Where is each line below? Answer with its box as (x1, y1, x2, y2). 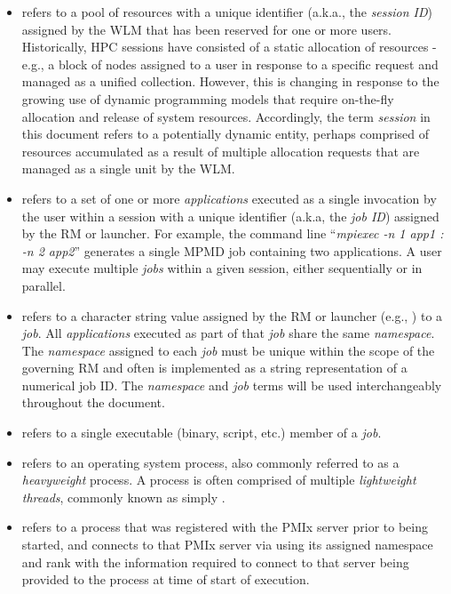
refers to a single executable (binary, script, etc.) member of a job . (21, 423, 382, 442)
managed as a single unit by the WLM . (21, 159, 235, 178)
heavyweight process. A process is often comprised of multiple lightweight (21, 470, 416, 489)
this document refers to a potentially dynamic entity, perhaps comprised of (21, 124, 430, 143)
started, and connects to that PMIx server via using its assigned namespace (21, 535, 433, 554)
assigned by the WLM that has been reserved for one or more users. (21, 20, 392, 38)
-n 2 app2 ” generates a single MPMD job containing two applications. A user (21, 241, 442, 260)
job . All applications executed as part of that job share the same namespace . (21, 324, 435, 342)
